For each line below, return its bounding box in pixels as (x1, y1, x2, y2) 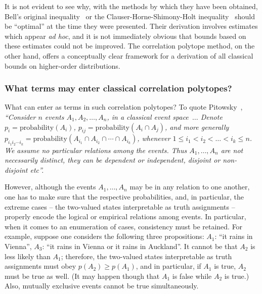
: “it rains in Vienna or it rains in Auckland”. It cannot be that (42, 240, 238, 251)
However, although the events (5, 181, 96, 192)
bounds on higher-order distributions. (5, 60, 120, 71)
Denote (200, 111, 223, 122)
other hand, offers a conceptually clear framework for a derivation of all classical (5, 50, 253, 61)
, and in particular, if (136, 261, 201, 271)
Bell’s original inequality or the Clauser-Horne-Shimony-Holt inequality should (5, 11, 255, 21)
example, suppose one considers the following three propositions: (5, 231, 204, 241)
